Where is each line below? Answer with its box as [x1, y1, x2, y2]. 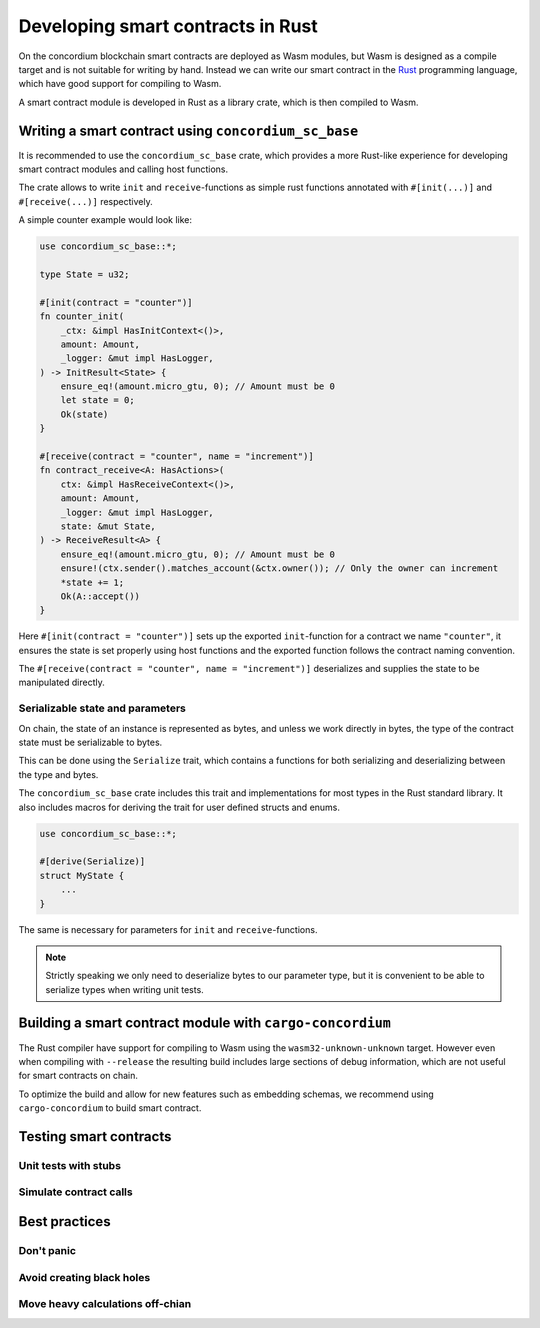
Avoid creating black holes [18, 1270, 151, 1284]
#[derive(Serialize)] [39, 856, 146, 867]
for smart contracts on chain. [18, 1070, 139, 1082]
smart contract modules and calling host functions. [18, 163, 229, 175]
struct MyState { [39, 870, 125, 881]
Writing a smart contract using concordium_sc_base [18, 122, 359, 139]
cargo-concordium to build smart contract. [18, 1102, 202, 1114]
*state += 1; [60, 576, 125, 588]
